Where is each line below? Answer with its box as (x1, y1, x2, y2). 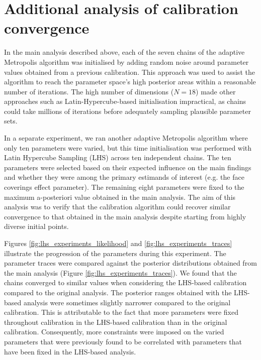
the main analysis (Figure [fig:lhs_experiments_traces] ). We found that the (4, 267, 237, 278)
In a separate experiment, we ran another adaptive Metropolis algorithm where (4, 133, 248, 143)
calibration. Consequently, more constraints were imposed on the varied (4, 326, 224, 337)
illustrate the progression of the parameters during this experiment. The (4, 248, 226, 258)
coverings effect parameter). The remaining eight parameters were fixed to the (4, 182, 244, 192)
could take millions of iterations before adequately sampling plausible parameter (4, 105, 251, 116)
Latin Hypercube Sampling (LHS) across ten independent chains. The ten (4, 152, 231, 163)
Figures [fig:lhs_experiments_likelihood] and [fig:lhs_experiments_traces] (4, 238, 232, 248)
